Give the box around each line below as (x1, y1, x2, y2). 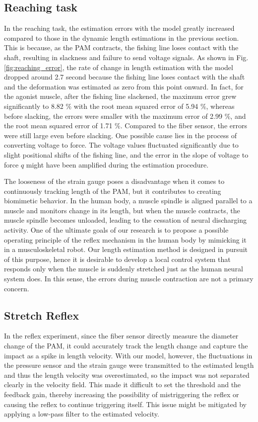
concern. (4, 283, 29, 293)
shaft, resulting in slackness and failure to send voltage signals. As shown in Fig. (4, 52, 249, 62)
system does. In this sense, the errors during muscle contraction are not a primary (4, 273, 254, 284)
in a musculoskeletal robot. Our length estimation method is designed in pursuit (4, 244, 248, 254)
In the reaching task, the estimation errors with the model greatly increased (4, 23, 235, 33)
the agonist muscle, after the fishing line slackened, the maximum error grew (4, 91, 237, 101)
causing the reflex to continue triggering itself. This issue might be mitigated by (4, 399, 247, 409)
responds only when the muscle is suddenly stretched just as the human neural (4, 263, 243, 274)
